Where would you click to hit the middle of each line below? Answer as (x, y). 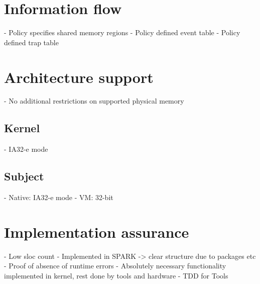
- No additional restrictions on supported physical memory (94, 101)
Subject (24, 176)
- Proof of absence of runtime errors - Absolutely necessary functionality (115, 266)
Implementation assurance (97, 231)
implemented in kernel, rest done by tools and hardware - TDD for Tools (116, 275)
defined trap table (31, 42)
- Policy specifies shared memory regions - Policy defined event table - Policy (122, 32)
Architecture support (79, 77)
